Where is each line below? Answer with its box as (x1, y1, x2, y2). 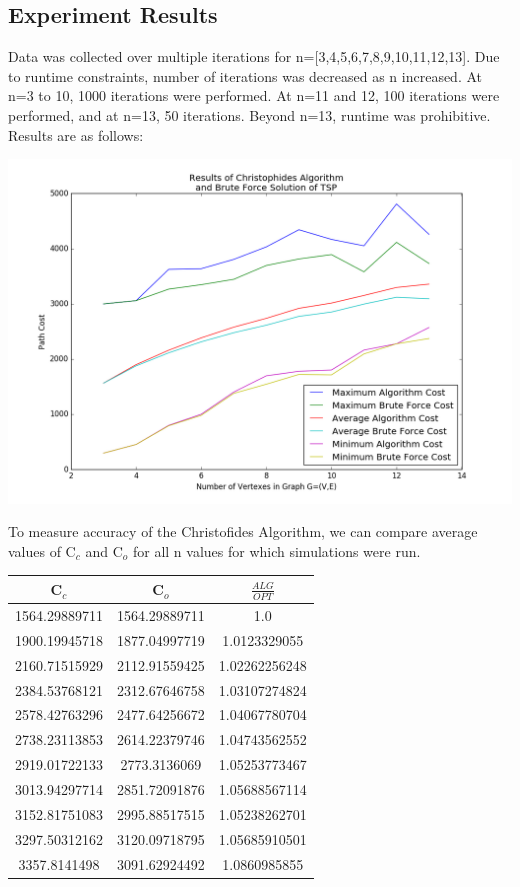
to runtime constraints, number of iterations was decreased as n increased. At (8, 65, 483, 86)
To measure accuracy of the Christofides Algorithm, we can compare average (8, 521, 478, 542)
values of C (8, 540, 76, 561)
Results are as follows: (8, 124, 144, 145)
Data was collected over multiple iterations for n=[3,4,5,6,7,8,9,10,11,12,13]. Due (8, 46, 500, 67)
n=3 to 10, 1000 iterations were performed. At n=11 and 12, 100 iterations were (8, 85, 500, 106)
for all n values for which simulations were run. (132, 540, 421, 561)
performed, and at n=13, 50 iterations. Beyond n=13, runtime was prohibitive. (8, 104, 491, 125)
